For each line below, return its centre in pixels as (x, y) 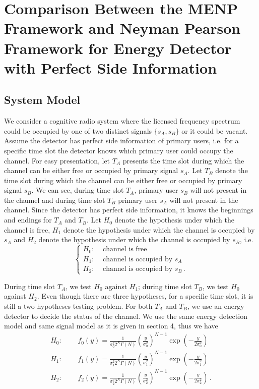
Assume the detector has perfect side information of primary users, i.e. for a (121, 141)
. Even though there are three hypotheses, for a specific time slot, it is (145, 296)
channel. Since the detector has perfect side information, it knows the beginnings (129, 210)
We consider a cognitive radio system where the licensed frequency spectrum (122, 121)
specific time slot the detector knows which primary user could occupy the (119, 150)
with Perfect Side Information (111, 67)
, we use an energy (216, 306)
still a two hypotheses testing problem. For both (78, 306)
